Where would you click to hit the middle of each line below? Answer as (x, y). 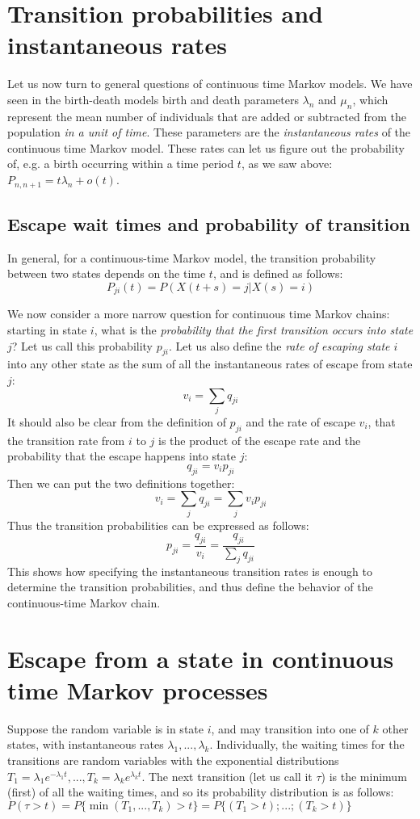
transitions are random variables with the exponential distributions (173, 760)
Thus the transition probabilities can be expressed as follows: (158, 525)
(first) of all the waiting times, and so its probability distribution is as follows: (201, 792)
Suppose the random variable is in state (105, 728)
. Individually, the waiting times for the (307, 744)
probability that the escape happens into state (122, 456)
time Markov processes (138, 689)
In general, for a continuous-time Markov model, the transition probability (192, 257)
